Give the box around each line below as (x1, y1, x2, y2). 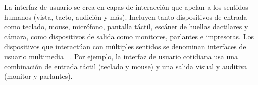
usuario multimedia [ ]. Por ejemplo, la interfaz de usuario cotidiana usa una (4, 51, 238, 61)
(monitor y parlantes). (4, 71, 73, 81)
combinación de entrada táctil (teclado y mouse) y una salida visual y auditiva (4, 61, 247, 71)
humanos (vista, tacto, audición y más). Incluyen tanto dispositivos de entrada (4, 11, 247, 22)
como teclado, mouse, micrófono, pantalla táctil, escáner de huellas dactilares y (4, 21, 248, 32)
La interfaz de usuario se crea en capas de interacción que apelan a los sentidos (4, 2, 248, 12)
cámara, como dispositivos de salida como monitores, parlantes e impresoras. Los (4, 31, 254, 41)
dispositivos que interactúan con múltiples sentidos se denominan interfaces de (4, 41, 246, 52)
